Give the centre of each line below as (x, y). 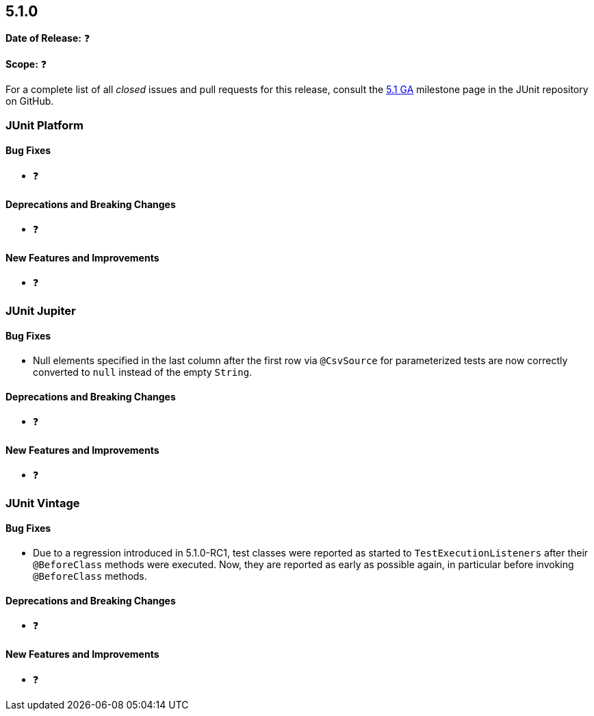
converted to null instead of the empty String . (143, 372)
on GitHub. (30, 101)
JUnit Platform (44, 125)
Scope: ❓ (26, 64)
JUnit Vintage (43, 503)
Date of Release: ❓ (48, 38)
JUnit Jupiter (41, 310)
